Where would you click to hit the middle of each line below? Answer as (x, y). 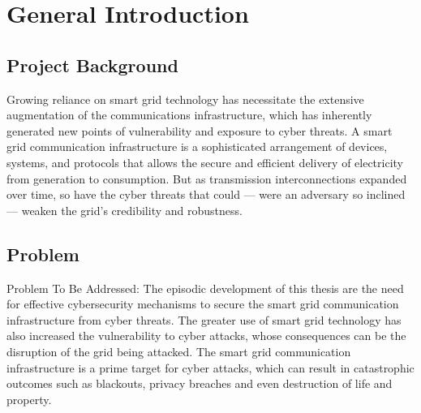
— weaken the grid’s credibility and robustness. (125, 210)
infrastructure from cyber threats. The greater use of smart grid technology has (204, 319)
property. (29, 399)
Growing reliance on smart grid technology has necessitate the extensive (185, 99)
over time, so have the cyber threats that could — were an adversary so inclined (206, 194)
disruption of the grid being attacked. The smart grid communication (179, 351)
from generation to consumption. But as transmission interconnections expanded (207, 178)
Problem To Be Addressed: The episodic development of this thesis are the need (205, 288)
